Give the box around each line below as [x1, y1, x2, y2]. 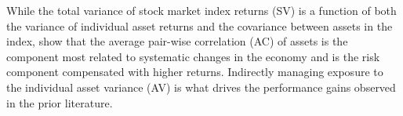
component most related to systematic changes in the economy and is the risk [6, 48, 380, 64]
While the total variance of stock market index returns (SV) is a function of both [6, 2, 397, 18]
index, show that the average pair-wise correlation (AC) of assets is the [6, 33, 348, 49]
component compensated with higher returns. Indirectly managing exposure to [6, 63, 383, 80]
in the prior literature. [6, 94, 113, 111]
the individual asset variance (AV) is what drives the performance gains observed [6, 78, 396, 95]
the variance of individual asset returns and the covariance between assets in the [6, 17, 393, 34]
